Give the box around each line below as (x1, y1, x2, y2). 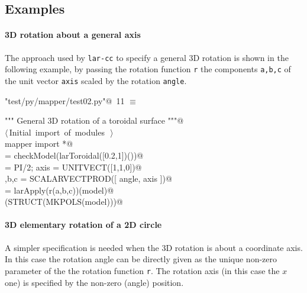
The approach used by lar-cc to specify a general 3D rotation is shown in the (5, 51, 289, 63)
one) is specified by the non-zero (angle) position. (5, 276, 184, 288)
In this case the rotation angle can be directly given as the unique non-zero (5, 253, 277, 265)
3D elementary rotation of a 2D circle (5, 218, 162, 231)
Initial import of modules (9, 125, 105, 138)
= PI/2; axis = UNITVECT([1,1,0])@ (5, 160, 142, 173)
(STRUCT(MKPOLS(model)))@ (5, 195, 123, 208)
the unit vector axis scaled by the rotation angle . (5, 74, 187, 86)
